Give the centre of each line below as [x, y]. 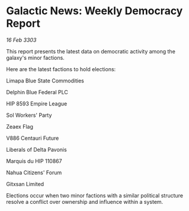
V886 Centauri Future [33, 138]
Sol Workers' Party [29, 115]
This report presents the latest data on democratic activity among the [91, 51]
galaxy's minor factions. [36, 57]
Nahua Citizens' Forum [34, 172]
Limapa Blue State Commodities [45, 81]
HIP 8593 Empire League [37, 103]
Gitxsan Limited [25, 184]
